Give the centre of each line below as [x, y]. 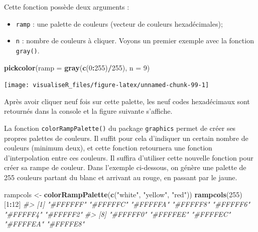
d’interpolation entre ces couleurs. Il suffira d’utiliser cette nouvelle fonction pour [129, 157]
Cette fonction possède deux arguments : [67, 7]
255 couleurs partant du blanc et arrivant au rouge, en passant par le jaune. [121, 177]
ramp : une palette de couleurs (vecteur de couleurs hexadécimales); [119, 23]
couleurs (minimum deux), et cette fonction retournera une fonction [108, 148]
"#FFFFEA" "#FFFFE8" [44, 224]
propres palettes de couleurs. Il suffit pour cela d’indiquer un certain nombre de [126, 138]
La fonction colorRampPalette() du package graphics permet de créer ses [120, 128]
